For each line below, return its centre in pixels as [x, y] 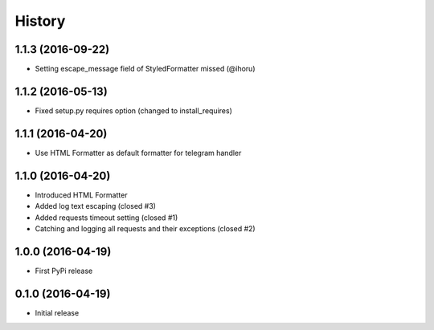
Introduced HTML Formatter [81, 195]
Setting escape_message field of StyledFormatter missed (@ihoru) [145, 69]
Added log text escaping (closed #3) [96, 206]
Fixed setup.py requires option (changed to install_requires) [134, 110]
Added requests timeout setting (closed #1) [106, 218]
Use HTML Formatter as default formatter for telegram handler [138, 153]
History [40, 21]
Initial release [57, 312]
